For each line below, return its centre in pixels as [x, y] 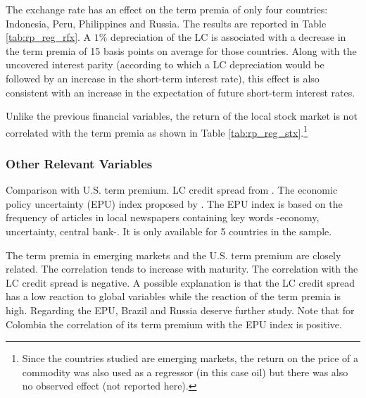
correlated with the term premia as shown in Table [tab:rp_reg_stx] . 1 [157, 131]
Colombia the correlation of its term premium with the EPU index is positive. [174, 324]
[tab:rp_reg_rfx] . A [49, 37]
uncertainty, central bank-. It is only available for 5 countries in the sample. [169, 231]
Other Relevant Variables [79, 163]
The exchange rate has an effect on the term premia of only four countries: [167, 9]
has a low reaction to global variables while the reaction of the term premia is [173, 296]
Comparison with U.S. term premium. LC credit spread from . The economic [172, 190]
